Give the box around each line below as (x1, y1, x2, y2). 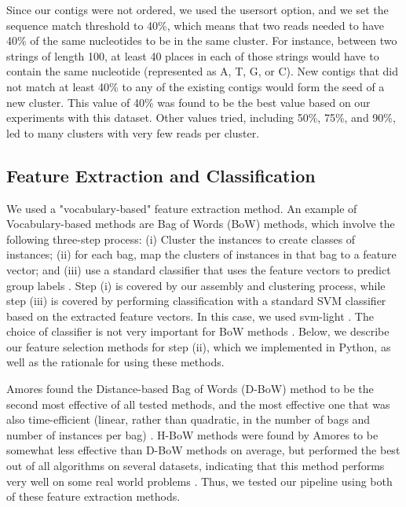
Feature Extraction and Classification (6, 163, 316, 187)
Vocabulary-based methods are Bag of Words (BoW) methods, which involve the (6, 215, 395, 232)
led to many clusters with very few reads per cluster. (6, 124, 260, 141)
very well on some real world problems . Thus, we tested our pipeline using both (6, 472, 393, 489)
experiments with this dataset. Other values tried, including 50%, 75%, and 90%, (6, 109, 396, 126)
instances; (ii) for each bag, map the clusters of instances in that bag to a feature (6, 246, 397, 263)
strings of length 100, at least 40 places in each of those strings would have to (6, 47, 379, 64)
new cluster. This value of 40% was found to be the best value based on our (6, 94, 371, 110)
